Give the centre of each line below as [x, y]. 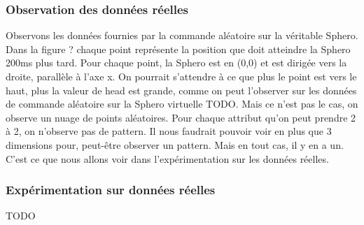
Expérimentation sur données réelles [111, 190]
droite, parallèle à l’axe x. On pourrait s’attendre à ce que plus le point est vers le [181, 76]
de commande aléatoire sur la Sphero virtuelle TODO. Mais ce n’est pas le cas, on [182, 104]
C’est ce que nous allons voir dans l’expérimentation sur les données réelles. [167, 158]
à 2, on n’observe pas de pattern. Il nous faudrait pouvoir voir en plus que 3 [169, 131]
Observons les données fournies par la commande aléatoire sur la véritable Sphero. [182, 35]
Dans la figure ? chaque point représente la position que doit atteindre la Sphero [178, 49]
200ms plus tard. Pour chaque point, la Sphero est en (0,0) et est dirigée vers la [176, 63]
